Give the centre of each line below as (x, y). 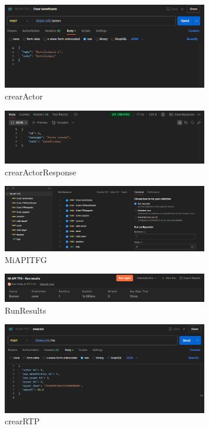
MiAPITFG (26, 259)
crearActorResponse (41, 172)
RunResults (26, 310)
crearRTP (22, 421)
